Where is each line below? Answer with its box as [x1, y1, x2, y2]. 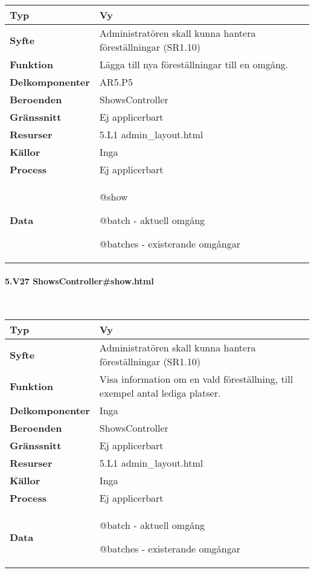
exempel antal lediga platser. [99, 386, 221, 400]
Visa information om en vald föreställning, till [99, 372, 293, 386]
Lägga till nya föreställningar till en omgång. [99, 57, 289, 71]
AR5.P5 [99, 75, 133, 89]
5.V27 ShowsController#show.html [5, 274, 154, 287]
